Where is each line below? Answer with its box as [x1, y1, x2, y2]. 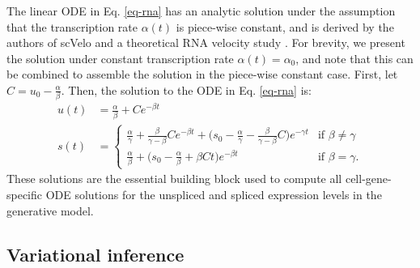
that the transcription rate [6, 18, 138, 35]
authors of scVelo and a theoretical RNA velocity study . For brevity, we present [6, 34, 405, 51]
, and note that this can [295, 49, 414, 66]
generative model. [6, 202, 94, 219]
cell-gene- [345, 170, 392, 187]
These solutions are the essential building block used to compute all [6, 170, 342, 187]
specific [6, 185, 43, 202]
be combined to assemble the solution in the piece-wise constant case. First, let [6, 66, 398, 83]
